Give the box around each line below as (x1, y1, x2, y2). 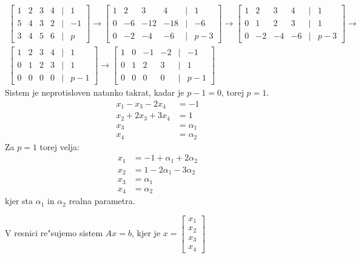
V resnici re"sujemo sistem (5, 227, 103, 239)
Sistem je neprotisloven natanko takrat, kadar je (5, 86, 184, 99)
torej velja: (39, 140, 79, 153)
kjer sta (5, 194, 33, 207)
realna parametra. (69, 194, 135, 207)
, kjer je (132, 227, 161, 239)
